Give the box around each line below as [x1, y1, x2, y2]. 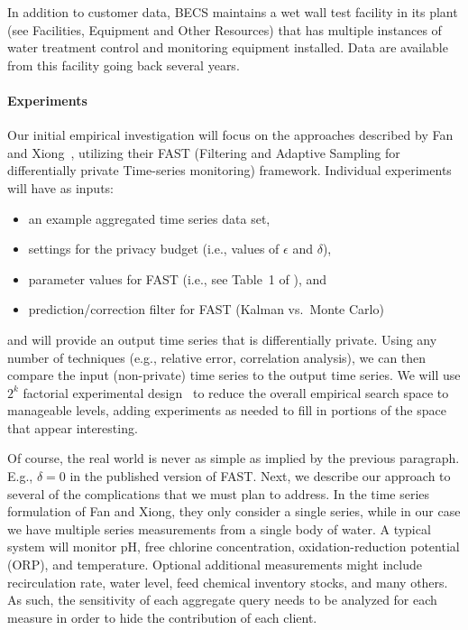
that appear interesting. [7, 418, 138, 437]
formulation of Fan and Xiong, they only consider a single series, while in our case [7, 502, 461, 521]
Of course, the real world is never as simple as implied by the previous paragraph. [7, 449, 460, 468]
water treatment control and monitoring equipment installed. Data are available [7, 38, 448, 57]
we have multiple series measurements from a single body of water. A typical [7, 519, 431, 538]
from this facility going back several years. [7, 55, 240, 74]
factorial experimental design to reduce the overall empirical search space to [23, 383, 449, 402]
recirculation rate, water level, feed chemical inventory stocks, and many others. [7, 572, 448, 591]
